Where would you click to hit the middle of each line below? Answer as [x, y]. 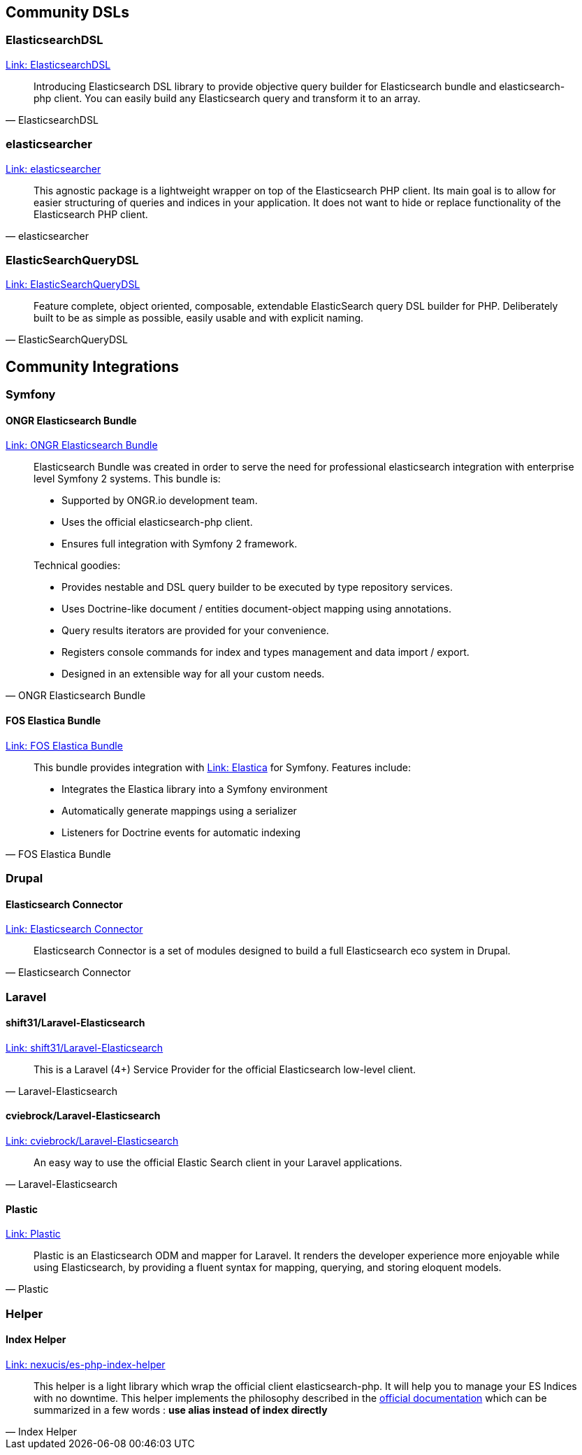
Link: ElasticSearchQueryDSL [73, 285]
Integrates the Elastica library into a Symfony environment [195, 789]
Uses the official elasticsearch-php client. [157, 522]
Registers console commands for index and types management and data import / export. [265, 652]
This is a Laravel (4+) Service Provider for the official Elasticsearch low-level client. [225, 1069]
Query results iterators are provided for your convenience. [195, 631]
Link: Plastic [33, 1234]
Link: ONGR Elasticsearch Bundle [82, 445]
